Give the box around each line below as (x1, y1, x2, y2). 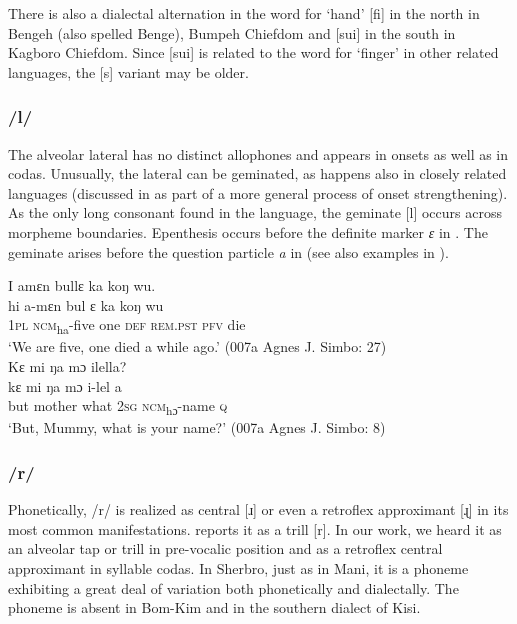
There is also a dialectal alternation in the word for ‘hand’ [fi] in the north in (8, 3, 480, 23)
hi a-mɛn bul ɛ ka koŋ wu (8, 294, 164, 315)
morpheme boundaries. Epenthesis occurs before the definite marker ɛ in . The (8, 221, 488, 242)
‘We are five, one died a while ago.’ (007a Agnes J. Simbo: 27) (8, 336, 387, 357)
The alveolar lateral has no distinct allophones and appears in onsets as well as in (8, 143, 509, 164)
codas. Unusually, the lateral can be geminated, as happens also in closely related (8, 163, 507, 184)
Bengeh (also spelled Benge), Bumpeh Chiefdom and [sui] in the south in (8, 22, 456, 43)
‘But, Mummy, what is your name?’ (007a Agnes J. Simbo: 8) (8, 417, 386, 438)
